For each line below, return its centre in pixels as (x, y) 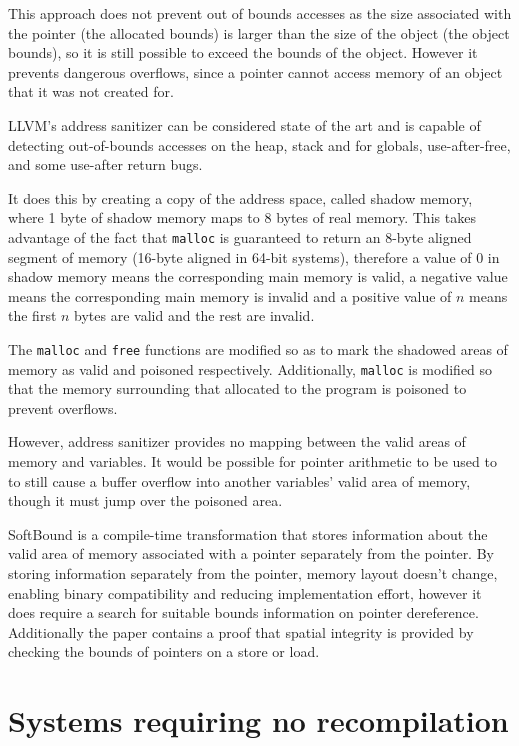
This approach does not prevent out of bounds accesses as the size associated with (260, 13)
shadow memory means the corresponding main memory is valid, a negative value (258, 276)
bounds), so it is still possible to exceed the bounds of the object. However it (243, 52)
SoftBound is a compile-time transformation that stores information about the (248, 533)
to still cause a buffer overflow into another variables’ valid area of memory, (239, 480)
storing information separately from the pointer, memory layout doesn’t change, (253, 573)
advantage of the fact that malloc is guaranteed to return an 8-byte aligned (240, 236)
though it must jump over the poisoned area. (145, 500)
